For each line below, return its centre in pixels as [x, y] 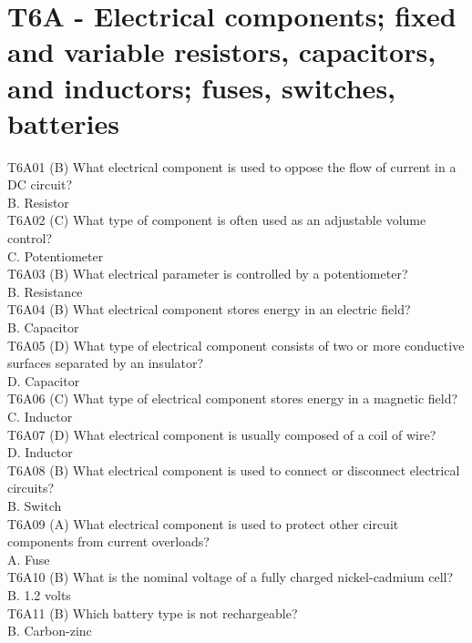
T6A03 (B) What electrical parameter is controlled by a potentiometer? [208, 274]
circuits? [31, 488]
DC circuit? [40, 184]
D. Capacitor [44, 380]
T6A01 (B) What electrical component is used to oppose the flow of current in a [232, 166]
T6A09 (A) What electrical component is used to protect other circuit [203, 523]
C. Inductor [40, 416]
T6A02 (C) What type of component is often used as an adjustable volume [217, 220]
